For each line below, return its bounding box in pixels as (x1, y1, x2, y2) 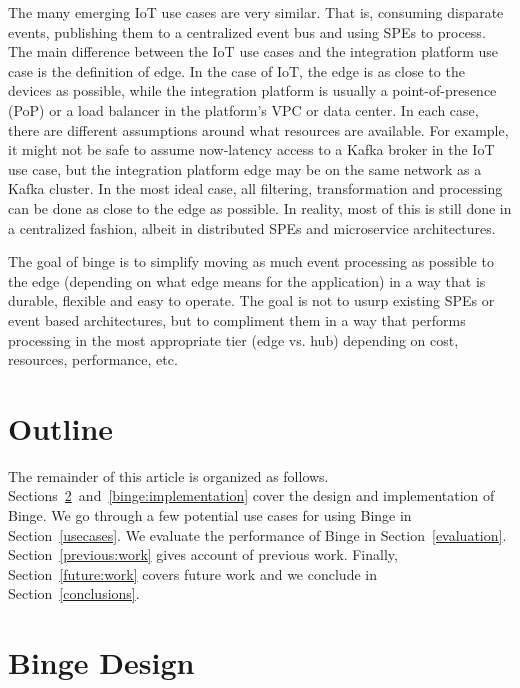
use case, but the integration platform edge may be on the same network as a (8, 158, 482, 179)
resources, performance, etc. (8, 349, 178, 370)
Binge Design (8, 642, 195, 683)
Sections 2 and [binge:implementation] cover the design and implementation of (8, 485, 495, 506)
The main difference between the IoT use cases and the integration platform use (8, 41, 498, 62)
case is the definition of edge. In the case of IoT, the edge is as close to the (8, 60, 465, 81)
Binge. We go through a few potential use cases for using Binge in (8, 505, 412, 525)
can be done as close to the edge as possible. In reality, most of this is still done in (8, 197, 512, 218)
